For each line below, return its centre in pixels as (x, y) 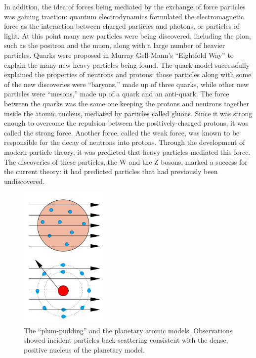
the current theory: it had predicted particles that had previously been (111, 171)
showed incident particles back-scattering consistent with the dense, (126, 340)
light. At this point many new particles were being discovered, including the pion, (128, 35)
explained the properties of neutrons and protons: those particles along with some (128, 74)
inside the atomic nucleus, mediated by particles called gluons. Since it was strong (128, 113)
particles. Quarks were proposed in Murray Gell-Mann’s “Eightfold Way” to (119, 55)
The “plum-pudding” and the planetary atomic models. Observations (128, 330)
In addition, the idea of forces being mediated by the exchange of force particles (125, 6)
